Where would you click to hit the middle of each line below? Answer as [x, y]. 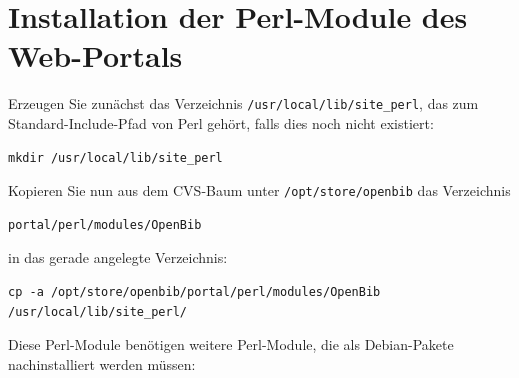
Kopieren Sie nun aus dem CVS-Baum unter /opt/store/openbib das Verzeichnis [259, 190]
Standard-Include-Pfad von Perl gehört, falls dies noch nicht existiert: [221, 122]
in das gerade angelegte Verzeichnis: [118, 257]
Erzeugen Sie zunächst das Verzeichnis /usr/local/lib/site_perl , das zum [243, 103]
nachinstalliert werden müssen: [102, 363]
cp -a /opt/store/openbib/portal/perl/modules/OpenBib [194, 292]
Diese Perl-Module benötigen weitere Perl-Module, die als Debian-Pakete [231, 344]
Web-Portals [95, 55]
